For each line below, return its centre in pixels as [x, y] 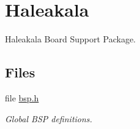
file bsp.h [22, 97]
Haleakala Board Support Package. [70, 39]
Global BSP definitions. [49, 118]
